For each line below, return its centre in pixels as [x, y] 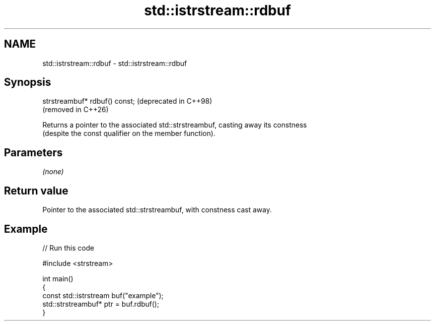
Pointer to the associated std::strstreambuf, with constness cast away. [157, 210]
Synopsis [28, 82]
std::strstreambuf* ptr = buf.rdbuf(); [101, 304]
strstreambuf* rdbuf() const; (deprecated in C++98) [127, 101]
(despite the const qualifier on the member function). [129, 133]
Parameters [33, 152]
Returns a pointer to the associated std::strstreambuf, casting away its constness [175, 125]
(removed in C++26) [75, 110]
